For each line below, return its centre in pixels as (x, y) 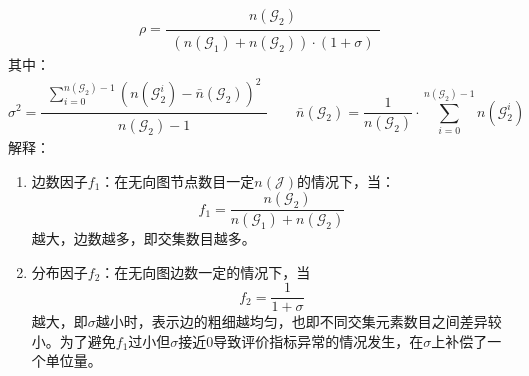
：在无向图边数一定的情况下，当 (205, 271)
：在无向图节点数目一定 (177, 180)
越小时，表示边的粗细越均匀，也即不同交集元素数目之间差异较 (298, 321)
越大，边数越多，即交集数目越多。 (143, 238)
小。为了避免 (73, 340)
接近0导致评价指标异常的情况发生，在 (301, 340)
